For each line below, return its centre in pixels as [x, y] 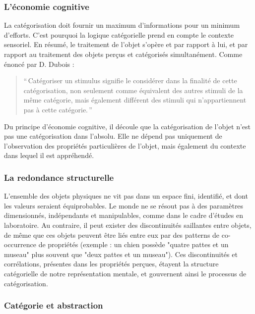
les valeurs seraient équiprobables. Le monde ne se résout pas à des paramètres [124, 205]
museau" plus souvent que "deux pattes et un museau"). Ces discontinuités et [121, 254]
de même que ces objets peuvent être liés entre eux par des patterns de [112, 235]
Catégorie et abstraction [54, 305]
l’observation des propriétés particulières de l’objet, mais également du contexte [125, 145]
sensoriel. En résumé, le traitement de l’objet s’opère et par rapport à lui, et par [126, 44]
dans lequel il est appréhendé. [49, 155]
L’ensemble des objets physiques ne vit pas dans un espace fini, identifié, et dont [126, 196]
